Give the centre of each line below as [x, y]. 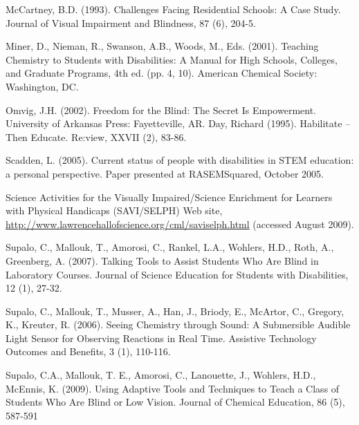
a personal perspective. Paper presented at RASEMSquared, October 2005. [165, 173]
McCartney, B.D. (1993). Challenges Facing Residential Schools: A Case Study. [173, 9]
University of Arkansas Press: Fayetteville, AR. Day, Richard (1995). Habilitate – [178, 123]
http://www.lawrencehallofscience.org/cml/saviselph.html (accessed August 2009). [180, 224]
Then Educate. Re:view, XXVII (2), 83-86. [96, 136]
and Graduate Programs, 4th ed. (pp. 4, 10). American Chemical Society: [162, 73]
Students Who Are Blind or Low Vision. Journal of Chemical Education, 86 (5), [175, 402]
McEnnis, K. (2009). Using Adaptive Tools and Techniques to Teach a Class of [173, 388]
